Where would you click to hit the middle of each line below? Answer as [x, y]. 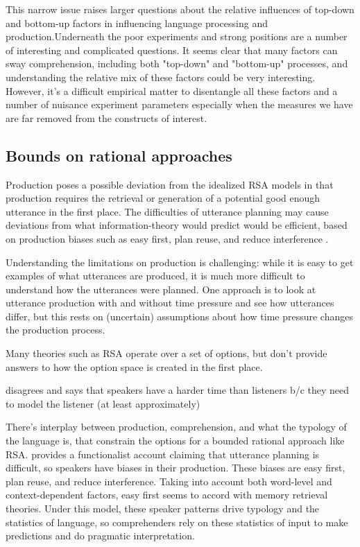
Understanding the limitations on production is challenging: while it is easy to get [180, 262]
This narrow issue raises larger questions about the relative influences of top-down [180, 9]
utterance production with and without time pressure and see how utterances [170, 303]
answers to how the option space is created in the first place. [134, 366]
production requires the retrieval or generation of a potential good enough [163, 198]
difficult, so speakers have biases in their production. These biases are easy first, [175, 468]
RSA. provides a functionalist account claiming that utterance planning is [163, 454]
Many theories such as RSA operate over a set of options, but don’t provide [166, 353]
